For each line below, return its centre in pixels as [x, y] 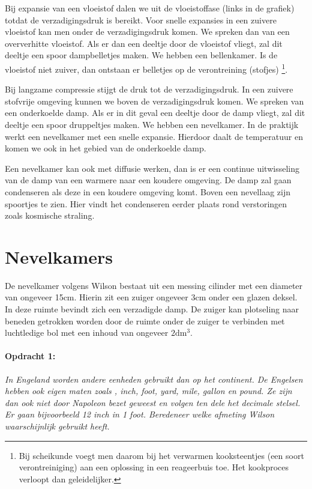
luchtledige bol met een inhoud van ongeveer [87, 333]
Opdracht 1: [30, 356]
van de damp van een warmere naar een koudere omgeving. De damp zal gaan [148, 180]
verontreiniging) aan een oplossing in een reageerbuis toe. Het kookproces [154, 467]
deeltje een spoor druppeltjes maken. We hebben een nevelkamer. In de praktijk [152, 124]
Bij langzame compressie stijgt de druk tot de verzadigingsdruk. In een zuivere [149, 89]
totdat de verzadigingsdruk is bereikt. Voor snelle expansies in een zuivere [141, 20]
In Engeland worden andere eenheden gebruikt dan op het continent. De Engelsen [154, 379]
